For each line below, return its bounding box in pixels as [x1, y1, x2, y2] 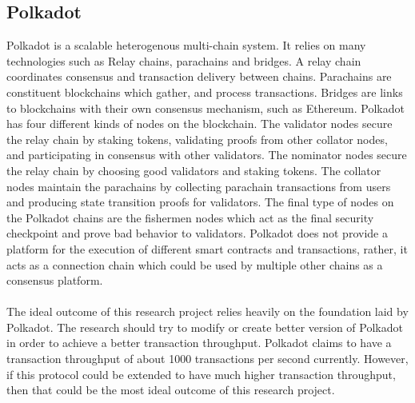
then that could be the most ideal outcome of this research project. [6, 381, 335, 398]
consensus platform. [6, 272, 103, 289]
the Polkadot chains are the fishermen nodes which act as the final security [6, 209, 374, 225]
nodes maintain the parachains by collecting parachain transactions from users [6, 178, 391, 194]
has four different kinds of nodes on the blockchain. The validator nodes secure [6, 115, 393, 132]
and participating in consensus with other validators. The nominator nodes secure [6, 146, 407, 163]
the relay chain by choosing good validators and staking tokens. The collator [6, 162, 381, 178]
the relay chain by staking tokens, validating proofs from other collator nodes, [6, 130, 388, 147]
